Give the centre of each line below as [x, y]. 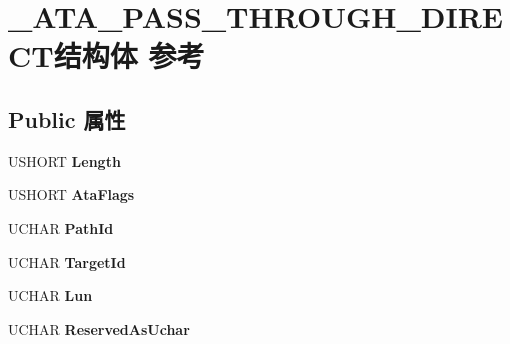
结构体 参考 [129, 55]
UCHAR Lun [50, 295]
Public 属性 [67, 118]
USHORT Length [64, 160]
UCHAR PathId [61, 227]
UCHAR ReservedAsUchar [99, 328]
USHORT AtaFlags [71, 194]
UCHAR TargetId [67, 261]
